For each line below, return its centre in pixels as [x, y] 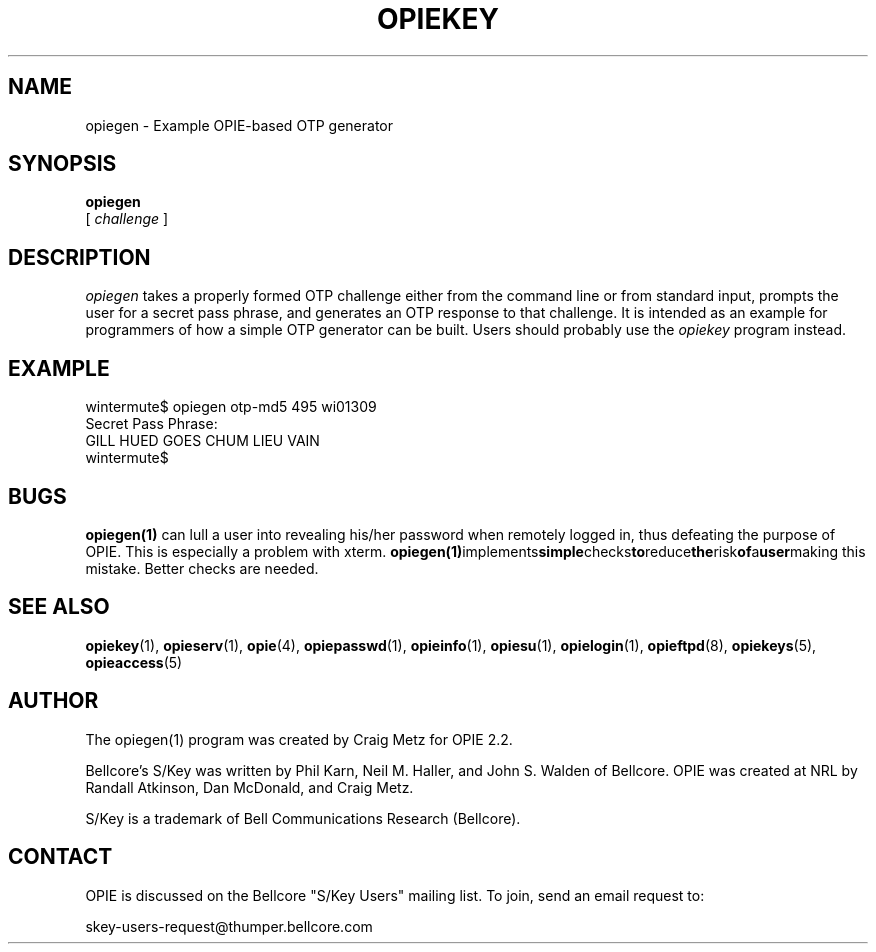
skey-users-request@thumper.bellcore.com [229, 926]
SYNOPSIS [62, 164]
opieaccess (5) [134, 662]
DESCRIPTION [79, 257]
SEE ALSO [59, 607]
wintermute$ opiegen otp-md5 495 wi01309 [231, 407]
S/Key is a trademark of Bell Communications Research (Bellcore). [303, 818]
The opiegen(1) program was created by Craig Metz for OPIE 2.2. [299, 739]
